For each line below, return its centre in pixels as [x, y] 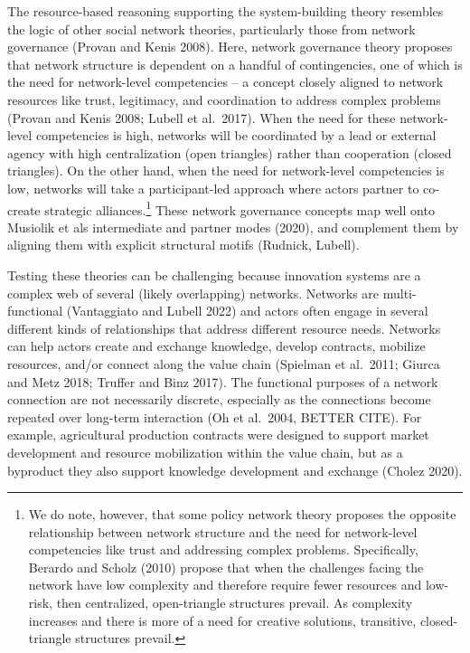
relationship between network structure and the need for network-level [223, 531]
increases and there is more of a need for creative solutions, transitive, [222, 620]
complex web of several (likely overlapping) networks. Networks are [193, 293]
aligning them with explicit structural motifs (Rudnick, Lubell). [183, 245]
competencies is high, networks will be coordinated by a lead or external [236, 135]
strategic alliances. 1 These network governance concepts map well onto [240, 208]
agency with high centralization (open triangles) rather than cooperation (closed [230, 152]
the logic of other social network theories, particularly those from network [211, 28]
